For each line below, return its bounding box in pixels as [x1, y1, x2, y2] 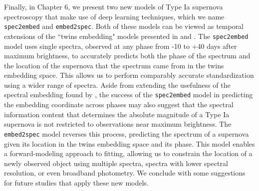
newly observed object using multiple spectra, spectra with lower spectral [4, 158, 228, 168]
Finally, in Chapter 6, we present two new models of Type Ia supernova [4, 1, 223, 11]
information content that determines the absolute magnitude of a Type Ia [4, 109, 230, 119]
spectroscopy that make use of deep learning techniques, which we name [4, 11, 225, 21]
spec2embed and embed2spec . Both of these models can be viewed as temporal [4, 21, 244, 31]
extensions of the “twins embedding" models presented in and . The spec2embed [4, 30, 249, 41]
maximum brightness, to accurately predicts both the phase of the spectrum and [4, 50, 251, 61]
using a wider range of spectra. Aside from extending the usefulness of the [4, 79, 231, 90]
